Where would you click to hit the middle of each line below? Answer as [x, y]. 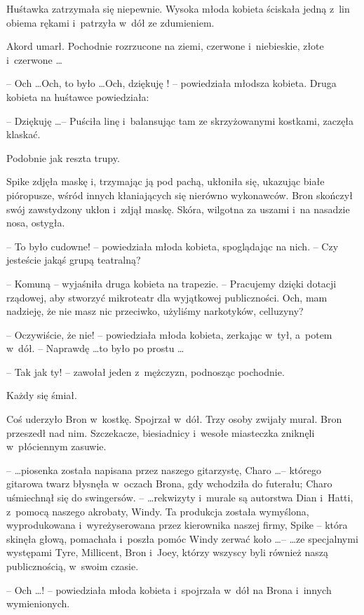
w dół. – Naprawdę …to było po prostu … [95, 348]
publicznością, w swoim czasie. [73, 566]
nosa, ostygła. [36, 223]
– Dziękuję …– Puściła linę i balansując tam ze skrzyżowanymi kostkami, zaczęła [180, 120]
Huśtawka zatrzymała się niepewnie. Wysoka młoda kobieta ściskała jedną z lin [178, 8]
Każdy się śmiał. [42, 395]
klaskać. [23, 134]
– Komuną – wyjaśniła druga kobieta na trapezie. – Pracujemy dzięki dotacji [171, 283]
